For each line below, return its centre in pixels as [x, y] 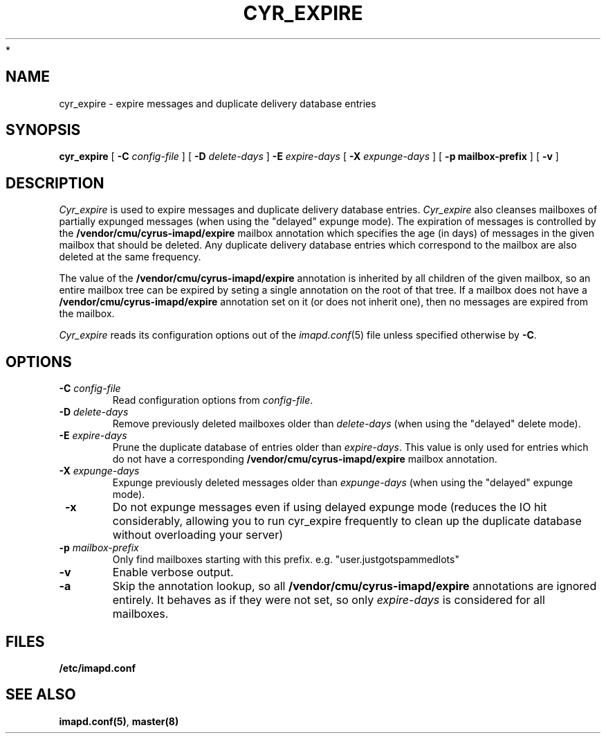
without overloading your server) [198, 535]
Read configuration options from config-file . [213, 400]
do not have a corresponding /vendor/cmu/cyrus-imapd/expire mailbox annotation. [305, 459]
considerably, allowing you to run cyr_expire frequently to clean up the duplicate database [347, 521]
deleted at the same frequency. [130, 257]
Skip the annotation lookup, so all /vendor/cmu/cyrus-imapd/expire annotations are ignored [355, 586]
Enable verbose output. [173, 572]
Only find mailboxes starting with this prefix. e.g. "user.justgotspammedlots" [286, 560]
